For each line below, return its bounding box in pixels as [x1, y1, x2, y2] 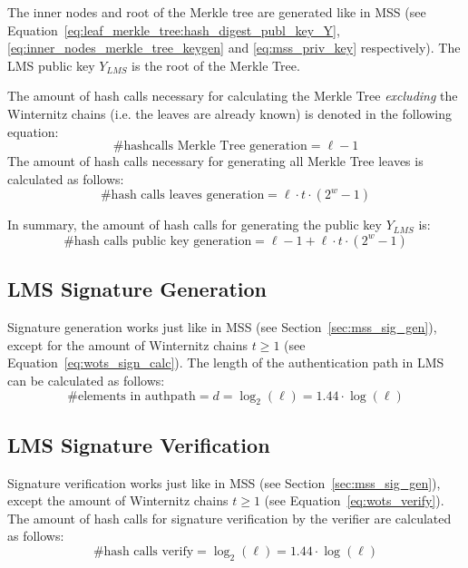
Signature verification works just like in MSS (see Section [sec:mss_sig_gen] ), [7, 473, 441, 492]
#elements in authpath [67, 389, 196, 403]
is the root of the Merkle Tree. [132, 55, 300, 74]
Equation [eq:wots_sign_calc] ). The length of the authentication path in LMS [7, 353, 444, 372]
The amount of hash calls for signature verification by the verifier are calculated [7, 508, 452, 527]
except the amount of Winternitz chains [7, 491, 229, 510]
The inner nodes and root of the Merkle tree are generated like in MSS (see [7, 3, 426, 21]
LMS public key [7, 55, 95, 74]
